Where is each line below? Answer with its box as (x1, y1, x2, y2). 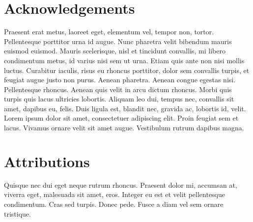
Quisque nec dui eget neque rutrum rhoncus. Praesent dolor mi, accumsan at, (4, 179, 237, 190)
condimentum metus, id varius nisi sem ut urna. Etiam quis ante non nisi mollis (4, 55, 245, 65)
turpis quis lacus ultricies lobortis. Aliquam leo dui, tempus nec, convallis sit (4, 94, 234, 104)
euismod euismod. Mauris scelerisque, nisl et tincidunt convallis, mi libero (4, 46, 225, 56)
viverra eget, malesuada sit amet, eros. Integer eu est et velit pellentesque (4, 189, 225, 199)
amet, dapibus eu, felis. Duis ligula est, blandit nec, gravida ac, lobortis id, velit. (4, 103, 246, 113)
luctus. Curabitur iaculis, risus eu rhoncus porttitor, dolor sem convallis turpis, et (4, 65, 250, 75)
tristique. (4, 208, 31, 219)
